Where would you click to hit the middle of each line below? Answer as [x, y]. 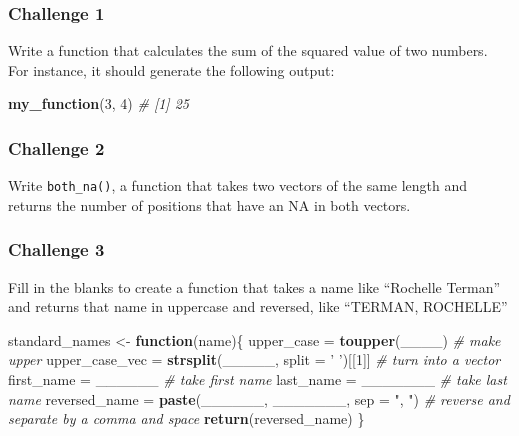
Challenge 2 [56, 147]
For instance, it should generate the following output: [171, 69]
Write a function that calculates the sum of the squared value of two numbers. [248, 50]
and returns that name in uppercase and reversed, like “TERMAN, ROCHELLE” [258, 306]
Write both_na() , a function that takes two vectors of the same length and [238, 185]
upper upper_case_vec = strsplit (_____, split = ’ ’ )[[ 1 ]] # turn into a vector [254, 359]
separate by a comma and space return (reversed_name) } [186, 418]
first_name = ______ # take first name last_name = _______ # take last [257, 379]
